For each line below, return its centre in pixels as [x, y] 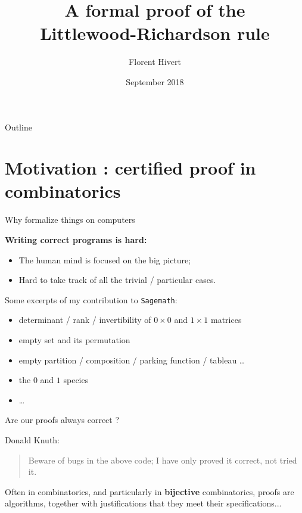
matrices [226, 320]
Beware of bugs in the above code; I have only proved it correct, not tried [163, 460]
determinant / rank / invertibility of [85, 320]
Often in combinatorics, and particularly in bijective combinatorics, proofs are [150, 491]
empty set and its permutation [74, 340]
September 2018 [155, 81]
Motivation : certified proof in [130, 168]
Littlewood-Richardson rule [155, 33]
